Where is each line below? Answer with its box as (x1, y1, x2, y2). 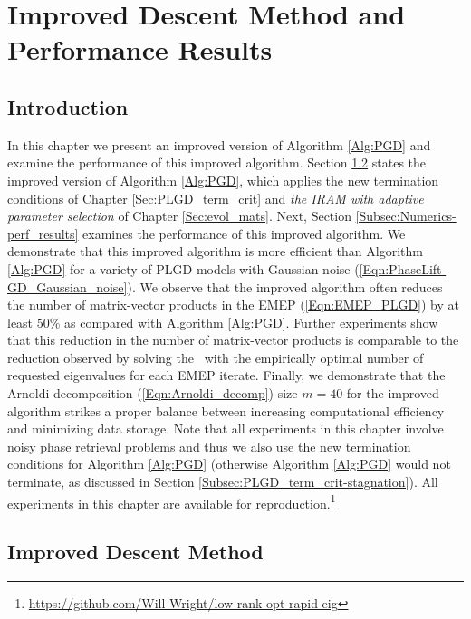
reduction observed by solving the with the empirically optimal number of (7, 348, 424, 367)
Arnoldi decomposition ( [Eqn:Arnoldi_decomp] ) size (7, 384, 298, 403)
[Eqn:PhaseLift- (359, 259, 447, 278)
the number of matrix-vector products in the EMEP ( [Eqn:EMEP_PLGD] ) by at (7, 295, 459, 314)
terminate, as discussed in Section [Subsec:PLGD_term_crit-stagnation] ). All (7, 472, 438, 491)
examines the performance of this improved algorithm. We (82, 224, 406, 243)
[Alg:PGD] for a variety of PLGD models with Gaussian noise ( (7, 259, 360, 278)
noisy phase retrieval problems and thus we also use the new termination (7, 436, 411, 455)
